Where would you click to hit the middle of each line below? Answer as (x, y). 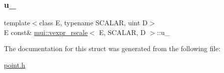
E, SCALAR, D (122, 32)
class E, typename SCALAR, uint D (93, 23)
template (17, 23)
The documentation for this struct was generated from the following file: (112, 48)
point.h (15, 65)
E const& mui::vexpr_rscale (46, 32)
